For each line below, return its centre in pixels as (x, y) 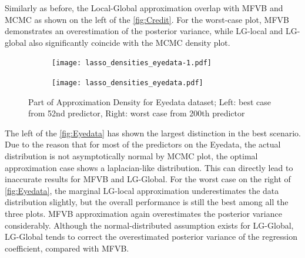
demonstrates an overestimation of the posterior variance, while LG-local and (144, 31)
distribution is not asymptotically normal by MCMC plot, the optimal (131, 156)
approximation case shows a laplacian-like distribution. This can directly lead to (149, 167)
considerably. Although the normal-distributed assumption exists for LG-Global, (149, 225)
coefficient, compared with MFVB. (67, 248)
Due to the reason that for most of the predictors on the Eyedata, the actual (143, 144)
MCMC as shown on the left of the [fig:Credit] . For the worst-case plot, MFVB (147, 19)
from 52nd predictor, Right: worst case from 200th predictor (137, 113)
